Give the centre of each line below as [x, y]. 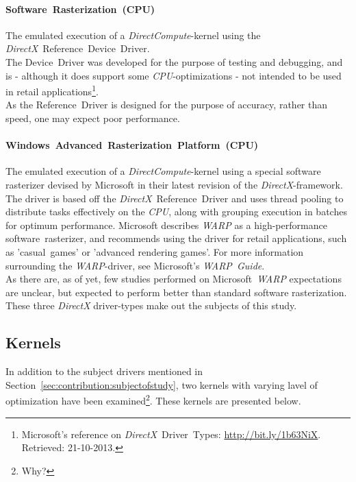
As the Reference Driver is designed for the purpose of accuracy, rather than [167, 105]
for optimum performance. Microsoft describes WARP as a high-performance [166, 225]
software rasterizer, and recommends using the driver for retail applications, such [176, 238]
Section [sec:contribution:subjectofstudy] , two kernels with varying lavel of [162, 384]
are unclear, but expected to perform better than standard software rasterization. [176, 292]
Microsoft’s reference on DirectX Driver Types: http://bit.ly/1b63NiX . [171, 434]
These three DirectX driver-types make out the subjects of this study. [151, 305]
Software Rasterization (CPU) [80, 9]
